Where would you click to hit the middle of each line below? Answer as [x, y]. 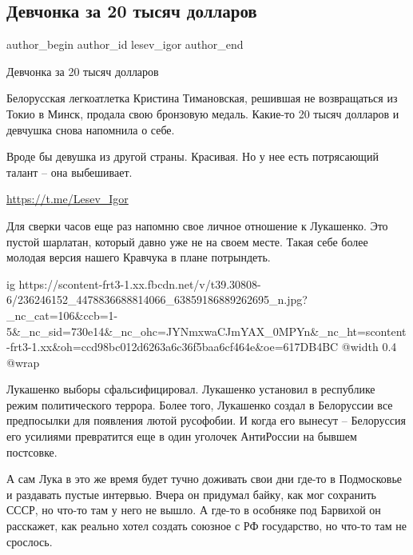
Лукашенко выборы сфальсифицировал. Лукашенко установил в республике [191, 389]
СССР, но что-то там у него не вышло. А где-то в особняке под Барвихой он [194, 510]
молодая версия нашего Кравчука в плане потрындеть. [139, 257]
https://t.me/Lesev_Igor [68, 199]
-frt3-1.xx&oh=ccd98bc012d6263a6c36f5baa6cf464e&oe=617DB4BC [173, 347]
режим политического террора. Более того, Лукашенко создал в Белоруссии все [200, 404]
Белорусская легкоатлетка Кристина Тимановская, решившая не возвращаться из [202, 98]
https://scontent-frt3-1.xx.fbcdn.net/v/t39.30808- [140, 283]
